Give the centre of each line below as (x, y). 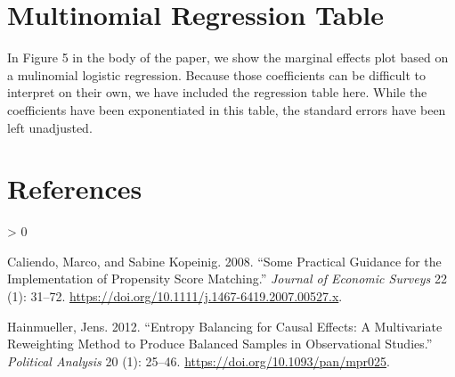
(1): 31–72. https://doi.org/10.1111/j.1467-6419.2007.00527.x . (175, 296)
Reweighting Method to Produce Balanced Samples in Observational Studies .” (220, 344)
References (75, 188)
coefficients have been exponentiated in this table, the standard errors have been (227, 109)
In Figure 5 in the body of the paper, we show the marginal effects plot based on (228, 57)
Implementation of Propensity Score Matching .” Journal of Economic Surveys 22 (227, 279)
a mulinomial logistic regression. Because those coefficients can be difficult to (217, 74)
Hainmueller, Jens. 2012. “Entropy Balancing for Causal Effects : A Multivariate (225, 326)
